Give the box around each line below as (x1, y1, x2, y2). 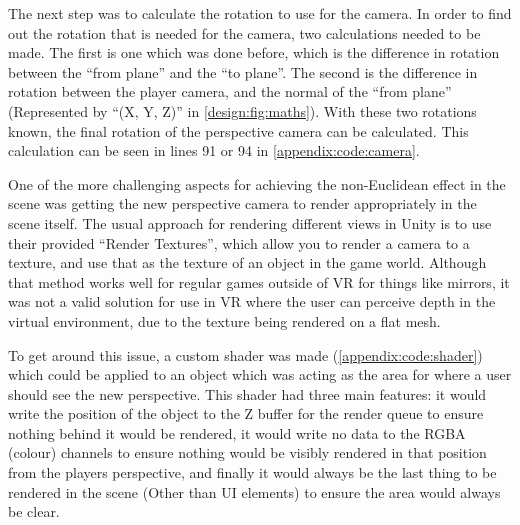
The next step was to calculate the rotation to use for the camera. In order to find (8, 3, 512, 23)
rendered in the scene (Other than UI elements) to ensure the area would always (8, 481, 501, 502)
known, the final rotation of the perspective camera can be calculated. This (8, 120, 469, 141)
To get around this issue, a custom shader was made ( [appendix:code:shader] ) (8, 344, 483, 365)
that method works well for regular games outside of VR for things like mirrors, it (8, 271, 510, 292)
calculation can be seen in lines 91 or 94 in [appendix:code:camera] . (8, 140, 420, 161)
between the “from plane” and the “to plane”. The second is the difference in (8, 61, 478, 82)
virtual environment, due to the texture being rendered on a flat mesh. (8, 310, 441, 331)
